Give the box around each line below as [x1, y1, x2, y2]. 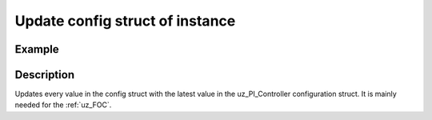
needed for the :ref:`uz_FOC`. [14, 100, 112, 110]
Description [14, 68, 75, 82]
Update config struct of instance [14, 12, 236, 30]
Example [14, 42, 59, 56]
